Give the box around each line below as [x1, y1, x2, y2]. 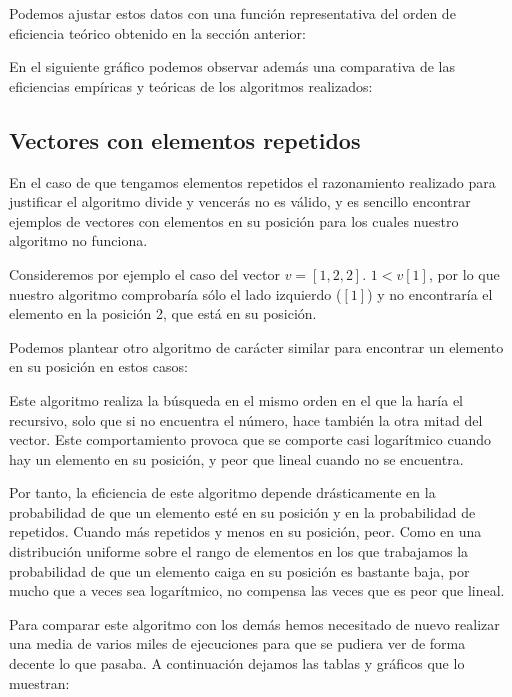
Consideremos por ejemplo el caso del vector [9, 263, 280, 284]
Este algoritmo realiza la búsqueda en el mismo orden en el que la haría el [9, 389, 463, 410]
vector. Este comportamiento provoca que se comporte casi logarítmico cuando [9, 429, 492, 450]
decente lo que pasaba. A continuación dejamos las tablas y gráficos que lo [9, 653, 465, 674]
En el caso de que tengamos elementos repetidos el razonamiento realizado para [9, 171, 496, 192]
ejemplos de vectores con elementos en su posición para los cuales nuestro [9, 210, 459, 231]
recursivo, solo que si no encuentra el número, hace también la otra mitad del [9, 409, 483, 430]
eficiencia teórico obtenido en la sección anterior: [9, 22, 306, 43]
